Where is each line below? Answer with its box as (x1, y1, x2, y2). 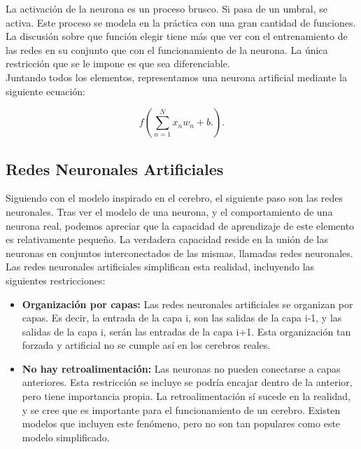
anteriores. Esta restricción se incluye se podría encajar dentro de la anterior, (22, 375, 353, 389)
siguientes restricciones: (6, 272, 106, 287)
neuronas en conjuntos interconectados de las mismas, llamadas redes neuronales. (6, 245, 353, 260)
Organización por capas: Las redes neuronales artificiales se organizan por (22, 296, 353, 311)
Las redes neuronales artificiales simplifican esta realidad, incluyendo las (6, 259, 315, 274)
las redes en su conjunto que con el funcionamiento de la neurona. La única (6, 42, 328, 57)
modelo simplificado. (22, 429, 110, 444)
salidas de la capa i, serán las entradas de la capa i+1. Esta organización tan (22, 324, 351, 338)
